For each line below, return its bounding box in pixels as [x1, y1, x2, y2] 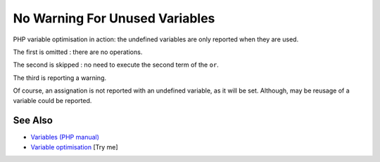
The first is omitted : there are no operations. [13, 48, 143, 56]
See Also [13, 114, 53, 126]
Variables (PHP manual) [30, 133, 100, 142]
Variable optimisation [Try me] [30, 142, 119, 151]
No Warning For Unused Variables [13, 11, 215, 26]
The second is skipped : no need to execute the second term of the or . [13, 60, 220, 69]
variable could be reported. [13, 96, 92, 104]
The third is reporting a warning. [13, 74, 107, 82]
